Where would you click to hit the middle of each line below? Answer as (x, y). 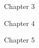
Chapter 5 (19, 40)
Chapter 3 (19, 6)
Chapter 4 (19, 23)
